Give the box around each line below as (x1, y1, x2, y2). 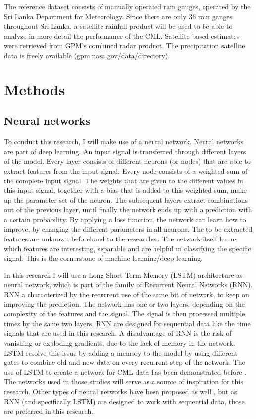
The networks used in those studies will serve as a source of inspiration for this (4, 376, 243, 387)
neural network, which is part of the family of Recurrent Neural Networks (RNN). (4, 279, 253, 290)
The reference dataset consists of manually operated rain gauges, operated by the (4, 1, 251, 11)
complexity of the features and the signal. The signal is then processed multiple (4, 308, 245, 319)
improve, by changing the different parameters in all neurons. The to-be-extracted (4, 224, 253, 234)
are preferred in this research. (4, 406, 94, 416)
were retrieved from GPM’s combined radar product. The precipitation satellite (4, 40, 245, 51)
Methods (4, 79, 65, 99)
